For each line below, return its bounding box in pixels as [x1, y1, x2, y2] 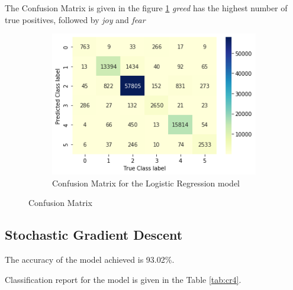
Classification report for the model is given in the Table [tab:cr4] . [5, 273, 242, 285]
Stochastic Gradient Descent [5, 225, 183, 244]
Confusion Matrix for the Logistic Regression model [52, 176, 240, 189]
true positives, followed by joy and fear [5, 13, 146, 25]
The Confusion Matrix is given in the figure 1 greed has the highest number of [5, 2, 288, 14]
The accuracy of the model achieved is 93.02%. [5, 253, 175, 265]
